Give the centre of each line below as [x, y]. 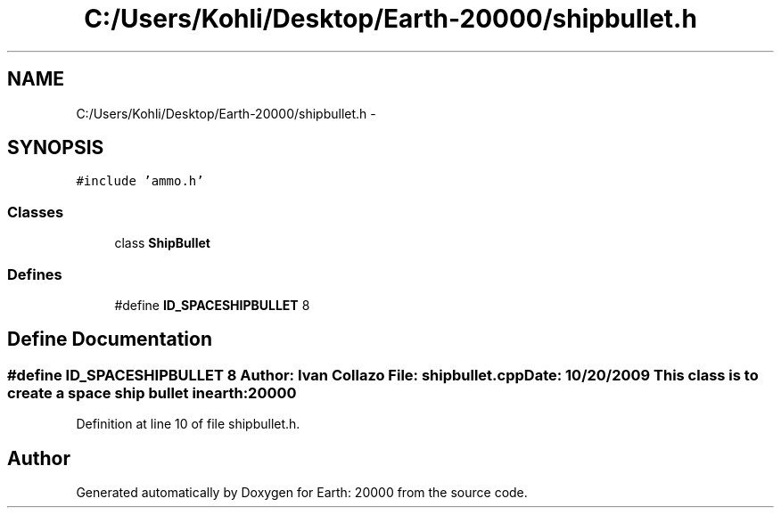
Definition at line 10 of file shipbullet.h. [188, 424]
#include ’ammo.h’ [140, 181]
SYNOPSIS [56, 148]
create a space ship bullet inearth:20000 [152, 392]
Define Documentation [110, 339]
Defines [35, 274]
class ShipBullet [162, 243]
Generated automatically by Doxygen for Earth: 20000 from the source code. [302, 492]
